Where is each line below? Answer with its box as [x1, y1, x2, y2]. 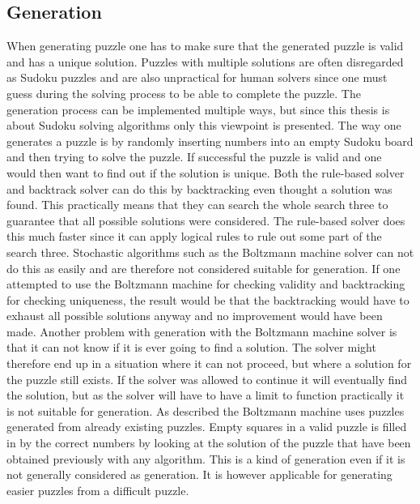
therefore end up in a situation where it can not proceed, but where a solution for [6, 355, 412, 372]
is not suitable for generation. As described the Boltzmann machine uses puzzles [6, 402, 405, 419]
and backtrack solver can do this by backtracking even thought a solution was [6, 180, 392, 197]
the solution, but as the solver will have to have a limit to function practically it [6, 387, 405, 404]
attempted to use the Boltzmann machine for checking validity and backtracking [6, 275, 405, 293]
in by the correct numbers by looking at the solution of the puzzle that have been [6, 434, 411, 451]
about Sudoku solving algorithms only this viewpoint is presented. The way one [6, 117, 401, 134]
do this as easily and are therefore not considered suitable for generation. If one [6, 259, 401, 276]
